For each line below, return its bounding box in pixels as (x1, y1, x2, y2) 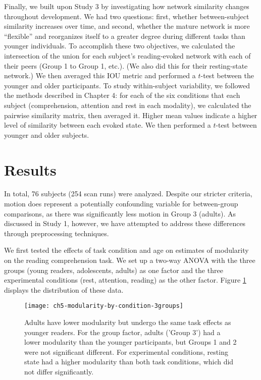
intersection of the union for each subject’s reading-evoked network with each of (4, 50, 251, 61)
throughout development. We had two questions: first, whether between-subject (4, 11, 249, 21)
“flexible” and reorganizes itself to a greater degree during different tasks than (4, 30, 245, 41)
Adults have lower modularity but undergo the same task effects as (24, 317, 231, 328)
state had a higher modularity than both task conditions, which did (24, 356, 234, 367)
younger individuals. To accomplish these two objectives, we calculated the (4, 40, 235, 51)
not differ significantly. (24, 366, 94, 376)
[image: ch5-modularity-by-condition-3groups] (24, 302, 183, 310)
